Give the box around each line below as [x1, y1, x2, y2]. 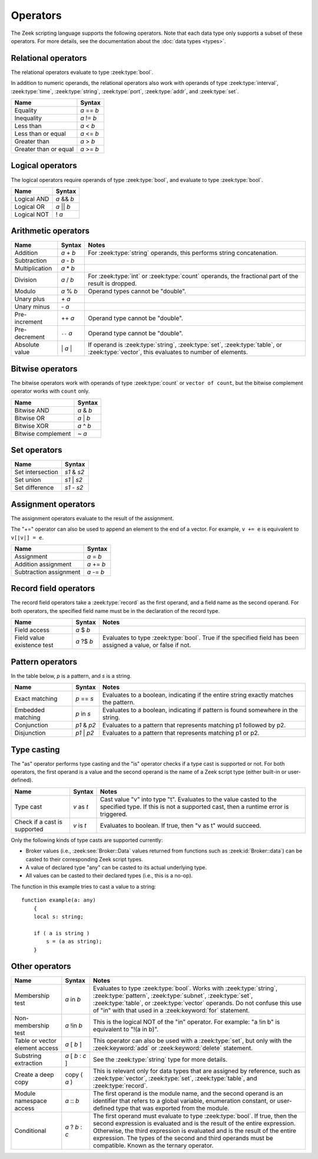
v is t [73, 821, 87, 830]
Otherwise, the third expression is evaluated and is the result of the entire [93, 1127, 297, 1135]
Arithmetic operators [11, 226, 90, 236]
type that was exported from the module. [115, 1104, 230, 1112]
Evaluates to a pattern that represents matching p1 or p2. [102, 729, 260, 737]
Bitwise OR [14, 414, 45, 422]
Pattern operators [11, 657, 78, 667]
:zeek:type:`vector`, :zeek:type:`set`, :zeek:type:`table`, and [93, 1075, 257, 1083]
